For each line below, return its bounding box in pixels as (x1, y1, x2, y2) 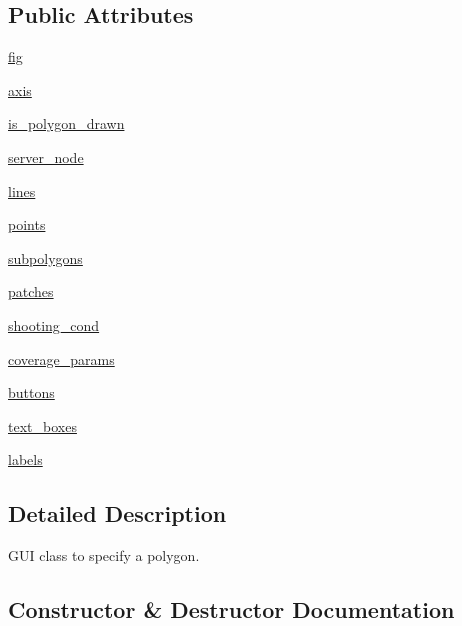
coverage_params (8, 348, 115, 369)
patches (8, 281, 54, 302)
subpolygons (8, 247, 83, 268)
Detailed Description (8, 498, 227, 529)
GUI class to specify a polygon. (8, 545, 200, 566)
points (8, 214, 46, 235)
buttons (8, 382, 55, 403)
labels (8, 449, 43, 470)
